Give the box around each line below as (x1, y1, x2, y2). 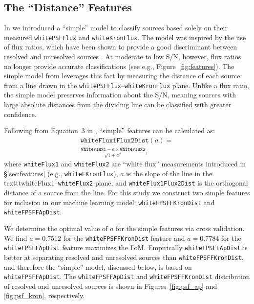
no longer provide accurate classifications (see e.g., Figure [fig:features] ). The (4, 61, 234, 71)
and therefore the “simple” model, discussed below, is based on (4, 261, 192, 272)
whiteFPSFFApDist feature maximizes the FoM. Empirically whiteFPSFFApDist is (4, 242, 248, 253)
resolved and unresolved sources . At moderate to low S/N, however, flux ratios (4, 51, 241, 62)
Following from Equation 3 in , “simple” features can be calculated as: (4, 125, 215, 136)
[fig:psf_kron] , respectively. (4, 290, 85, 301)
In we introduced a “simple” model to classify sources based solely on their (4, 23, 228, 33)
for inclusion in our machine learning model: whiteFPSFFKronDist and (4, 197, 215, 207)
